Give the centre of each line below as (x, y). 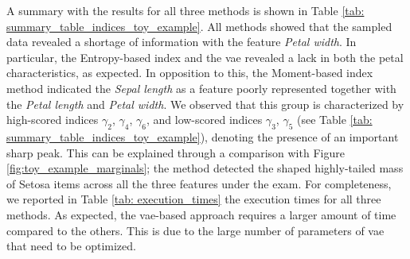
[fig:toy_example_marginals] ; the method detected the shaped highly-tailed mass (205, 168)
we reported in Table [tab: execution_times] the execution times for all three (194, 199)
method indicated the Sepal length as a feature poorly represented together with (201, 88)
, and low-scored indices (204, 120)
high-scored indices (53, 120)
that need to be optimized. (71, 246)
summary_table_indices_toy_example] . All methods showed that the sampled (199, 26)
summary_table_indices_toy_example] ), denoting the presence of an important (203, 136)
